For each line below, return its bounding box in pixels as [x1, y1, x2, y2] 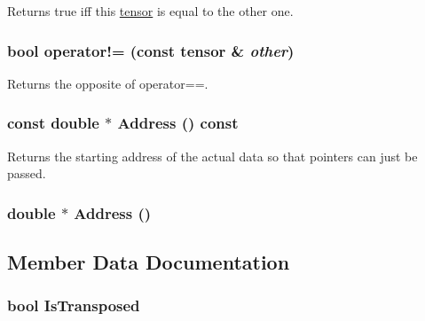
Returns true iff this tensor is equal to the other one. [7, 2, 294, 20]
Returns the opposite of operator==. [7, 74, 209, 92]
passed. [7, 164, 46, 183]
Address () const [117, 112, 239, 134]
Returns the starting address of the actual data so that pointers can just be [7, 146, 418, 165]
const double [7, 112, 99, 134]
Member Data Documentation [7, 248, 290, 276]
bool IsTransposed [7, 294, 140, 317]
